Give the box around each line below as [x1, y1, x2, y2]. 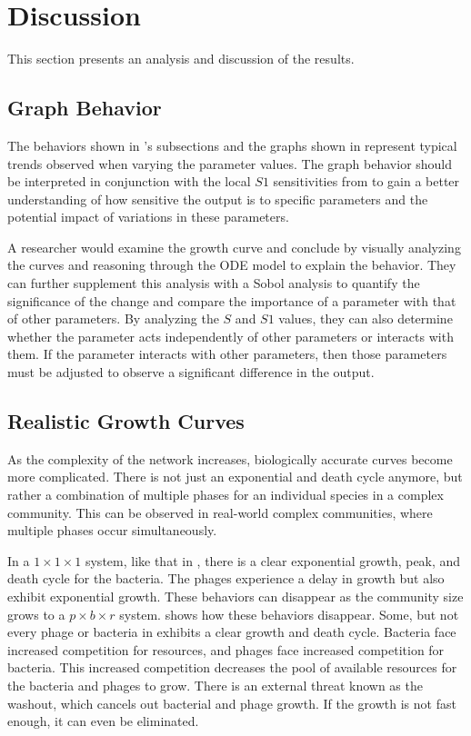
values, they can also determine [278, 309, 453, 328]
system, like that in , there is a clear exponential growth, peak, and [85, 551, 461, 570]
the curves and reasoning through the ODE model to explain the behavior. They [7, 255, 456, 274]
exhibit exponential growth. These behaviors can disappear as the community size [7, 587, 464, 605]
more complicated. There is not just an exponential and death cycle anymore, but [7, 467, 463, 486]
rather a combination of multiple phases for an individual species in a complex [7, 485, 444, 504]
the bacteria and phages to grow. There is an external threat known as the [7, 675, 423, 694]
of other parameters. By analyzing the [7, 309, 219, 328]
